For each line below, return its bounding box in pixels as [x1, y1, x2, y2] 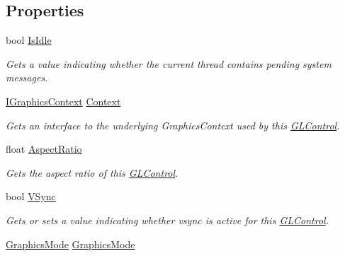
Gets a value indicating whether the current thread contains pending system [6, 56, 332, 71]
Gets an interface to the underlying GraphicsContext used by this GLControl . [6, 117, 340, 132]
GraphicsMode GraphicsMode [6, 236, 135, 251]
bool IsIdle [6, 33, 52, 47]
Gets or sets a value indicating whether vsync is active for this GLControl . [6, 212, 329, 227]
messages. [6, 70, 48, 85]
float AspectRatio [6, 141, 82, 156]
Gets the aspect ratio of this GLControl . [6, 165, 179, 180]
